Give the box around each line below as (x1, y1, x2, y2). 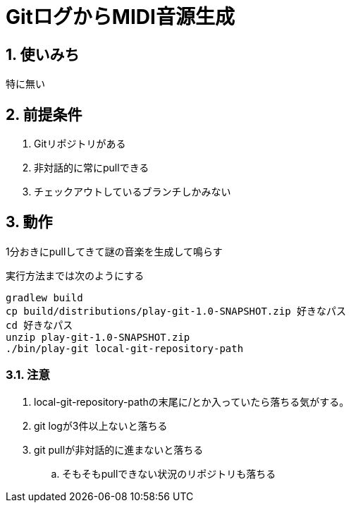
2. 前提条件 (6, 105, 82, 123)
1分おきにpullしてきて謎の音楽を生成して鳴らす (6, 245, 223, 258)
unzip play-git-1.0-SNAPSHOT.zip (6, 331, 190, 343)
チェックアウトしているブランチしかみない (34, 186, 231, 198)
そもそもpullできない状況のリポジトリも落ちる (62, 467, 276, 480)
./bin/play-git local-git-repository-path (6, 342, 244, 354)
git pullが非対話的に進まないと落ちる (34, 443, 204, 456)
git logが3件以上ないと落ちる (34, 419, 168, 432)
